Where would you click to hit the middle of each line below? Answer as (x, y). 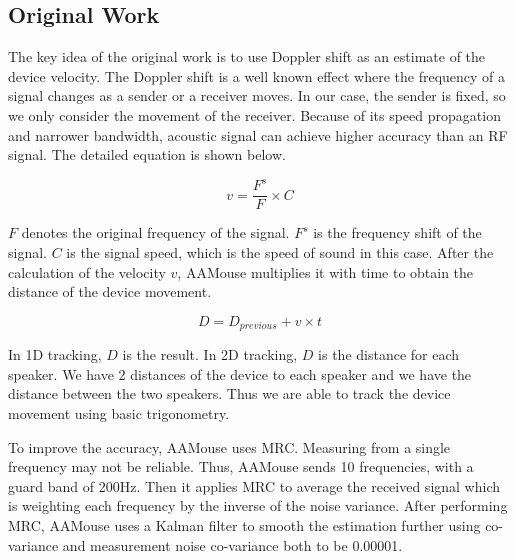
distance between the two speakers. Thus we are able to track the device (229, 393)
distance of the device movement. (110, 291)
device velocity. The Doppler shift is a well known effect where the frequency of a (257, 75)
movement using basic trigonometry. (119, 412)
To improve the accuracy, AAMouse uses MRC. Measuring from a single (229, 446)
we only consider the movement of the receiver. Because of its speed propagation (254, 114)
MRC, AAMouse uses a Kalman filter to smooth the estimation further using (244, 524)
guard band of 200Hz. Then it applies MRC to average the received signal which (254, 485)
